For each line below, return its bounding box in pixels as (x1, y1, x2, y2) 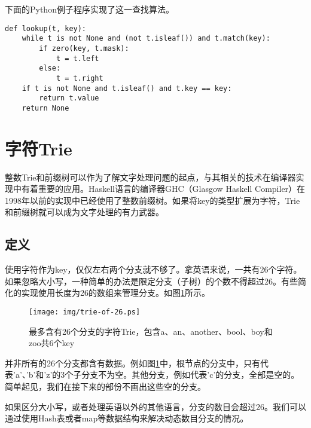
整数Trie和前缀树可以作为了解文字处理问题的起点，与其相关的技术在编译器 (5, 170, 296, 183)
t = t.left (56, 54, 99, 63)
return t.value (39, 94, 99, 103)
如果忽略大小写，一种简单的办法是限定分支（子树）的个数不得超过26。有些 (5, 274, 298, 287)
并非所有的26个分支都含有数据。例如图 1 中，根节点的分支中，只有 (5, 356, 260, 369)
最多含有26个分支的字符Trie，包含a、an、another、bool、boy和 (29, 325, 273, 337)
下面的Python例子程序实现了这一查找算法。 (5, 3, 174, 15)
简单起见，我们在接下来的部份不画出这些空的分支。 (5, 380, 206, 393)
